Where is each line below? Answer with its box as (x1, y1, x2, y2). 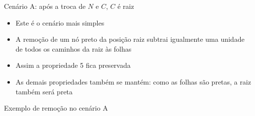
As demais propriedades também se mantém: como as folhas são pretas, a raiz (15, 76, 251, 87)
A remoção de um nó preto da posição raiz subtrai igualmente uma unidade (15, 34, 245, 44)
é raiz (117, 1, 134, 11)
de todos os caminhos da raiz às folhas (15, 43, 132, 54)
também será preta (15, 86, 73, 96)
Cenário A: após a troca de (4, 1, 86, 11)
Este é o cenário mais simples (15, 17, 105, 28)
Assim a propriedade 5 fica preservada (15, 60, 131, 70)
